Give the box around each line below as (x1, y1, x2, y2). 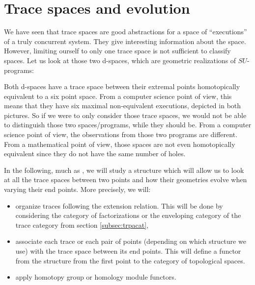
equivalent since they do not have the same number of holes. (4, 148, 186, 159)
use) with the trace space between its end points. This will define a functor (15, 246, 241, 256)
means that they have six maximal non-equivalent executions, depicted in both (4, 100, 241, 111)
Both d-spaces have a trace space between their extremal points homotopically (4, 81, 240, 92)
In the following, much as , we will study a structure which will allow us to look (4, 165, 244, 175)
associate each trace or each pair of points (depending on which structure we (15, 236, 246, 246)
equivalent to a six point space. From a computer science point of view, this (4, 91, 232, 101)
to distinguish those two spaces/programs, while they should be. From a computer (4, 119, 252, 130)
